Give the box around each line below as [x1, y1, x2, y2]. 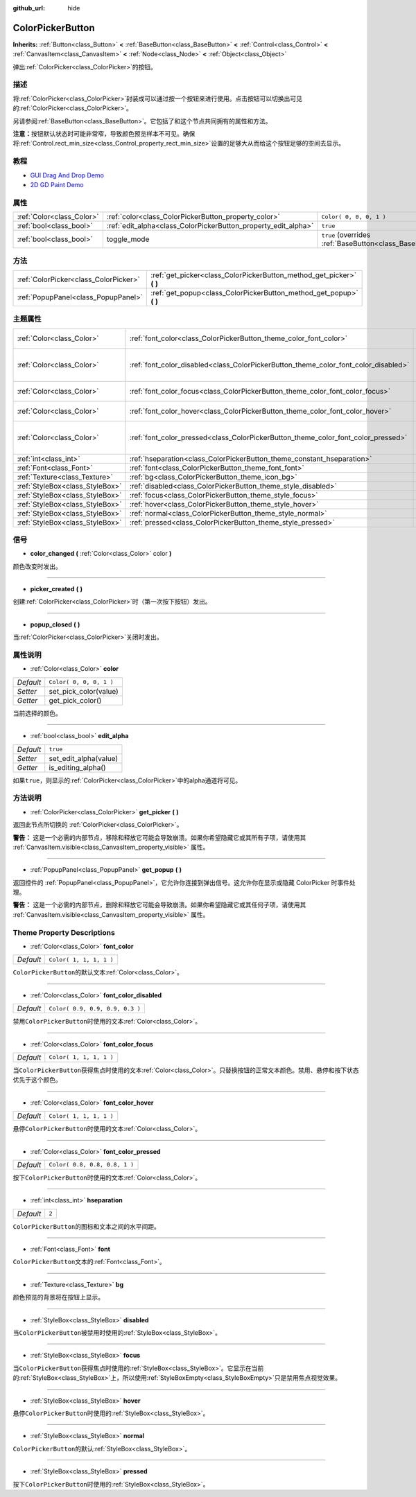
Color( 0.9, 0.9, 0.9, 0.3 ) [49, 1005, 141, 1012]
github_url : [12, 4, 45, 12]
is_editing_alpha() [49, 762, 107, 772]
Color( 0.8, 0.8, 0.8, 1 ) [49, 1161, 135, 1168]
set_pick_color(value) [49, 686, 119, 696]
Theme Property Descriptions [12, 927, 116, 937]
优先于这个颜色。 [12, 1076, 62, 1084]
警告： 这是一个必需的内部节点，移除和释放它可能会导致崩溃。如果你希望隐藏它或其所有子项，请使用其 [12, 833, 306, 841]
